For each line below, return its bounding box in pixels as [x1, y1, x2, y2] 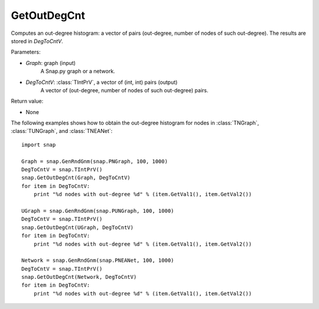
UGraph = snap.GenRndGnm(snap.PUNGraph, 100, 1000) [21, 207, 174, 214]
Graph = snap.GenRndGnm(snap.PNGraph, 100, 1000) [21, 158, 168, 165]
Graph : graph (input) [25, 59, 76, 66]
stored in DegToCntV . [11, 37, 63, 44]
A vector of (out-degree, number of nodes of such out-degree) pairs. [40, 86, 209, 94]
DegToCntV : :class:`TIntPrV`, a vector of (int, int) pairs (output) [25, 79, 178, 86]
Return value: [11, 97, 44, 105]
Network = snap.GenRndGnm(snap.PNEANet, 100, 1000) [21, 257, 174, 264]
